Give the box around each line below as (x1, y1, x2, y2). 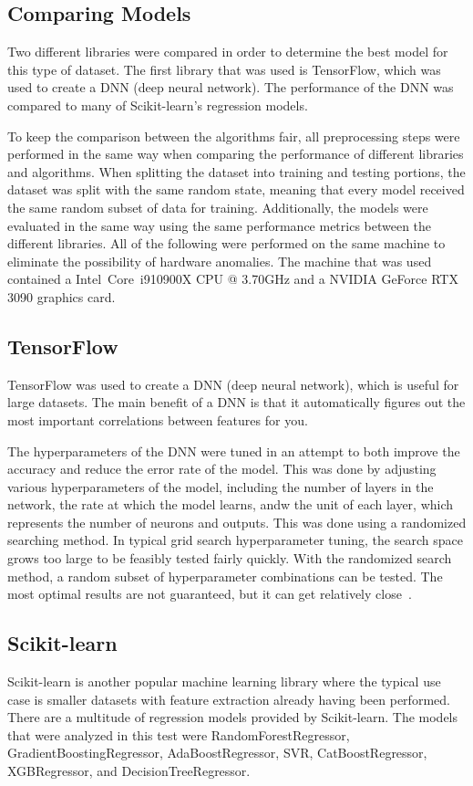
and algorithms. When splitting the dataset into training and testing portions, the (7, 162, 466, 181)
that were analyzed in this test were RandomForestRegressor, (7, 725, 350, 744)
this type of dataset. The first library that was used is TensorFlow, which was (7, 59, 441, 79)
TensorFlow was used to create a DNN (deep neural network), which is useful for (7, 374, 459, 393)
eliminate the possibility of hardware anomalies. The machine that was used (7, 251, 432, 270)
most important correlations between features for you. (7, 410, 308, 429)
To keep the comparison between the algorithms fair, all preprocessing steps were (7, 126, 460, 145)
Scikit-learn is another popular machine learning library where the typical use (7, 672, 441, 691)
